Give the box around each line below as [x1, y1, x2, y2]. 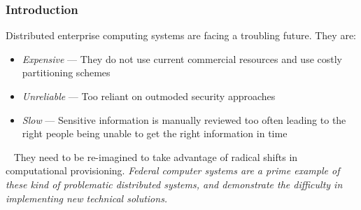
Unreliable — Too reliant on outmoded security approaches [22, 89, 276, 103]
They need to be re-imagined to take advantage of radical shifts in [13, 149, 298, 164]
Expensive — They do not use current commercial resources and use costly [22, 51, 343, 66]
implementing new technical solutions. [6, 190, 168, 205]
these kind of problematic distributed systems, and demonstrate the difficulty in [6, 176, 343, 191]
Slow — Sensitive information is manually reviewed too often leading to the [22, 112, 346, 127]
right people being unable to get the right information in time [22, 126, 288, 141]
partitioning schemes [22, 65, 111, 80]
